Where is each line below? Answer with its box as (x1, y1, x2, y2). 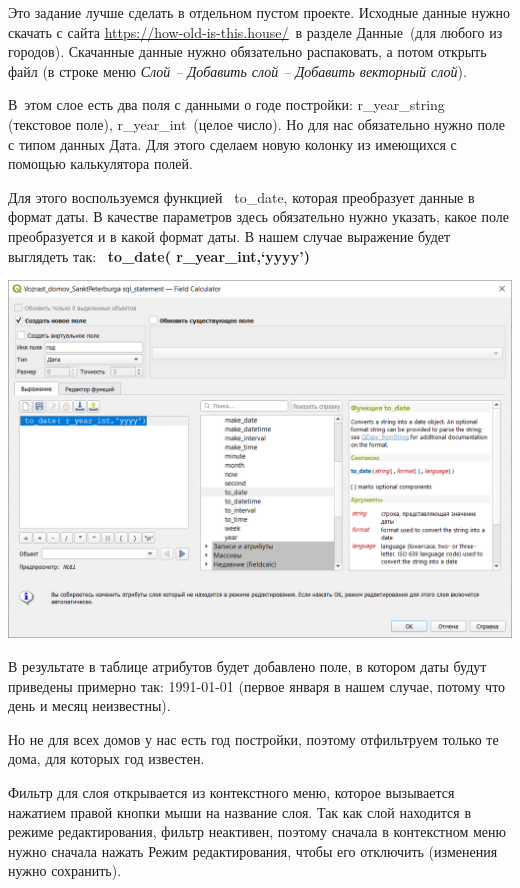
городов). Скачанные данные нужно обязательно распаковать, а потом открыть (8, 41, 487, 62)
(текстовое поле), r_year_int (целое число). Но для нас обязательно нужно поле (8, 113, 505, 134)
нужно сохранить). (8, 860, 122, 881)
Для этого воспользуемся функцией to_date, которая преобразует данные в (8, 186, 475, 207)
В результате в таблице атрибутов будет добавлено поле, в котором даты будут (8, 656, 487, 677)
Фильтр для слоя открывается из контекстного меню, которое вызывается (8, 782, 455, 802)
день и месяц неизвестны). (8, 695, 171, 716)
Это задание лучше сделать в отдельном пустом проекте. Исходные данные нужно (8, 2, 510, 22)
